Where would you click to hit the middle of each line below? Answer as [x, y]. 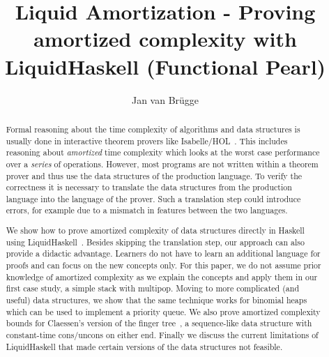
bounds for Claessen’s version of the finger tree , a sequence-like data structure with [159, 323]
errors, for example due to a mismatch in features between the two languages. [147, 210]
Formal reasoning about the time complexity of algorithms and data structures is [153, 129]
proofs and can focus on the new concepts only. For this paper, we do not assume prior [163, 265]
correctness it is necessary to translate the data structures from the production [149, 187]
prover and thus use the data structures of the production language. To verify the [154, 175]
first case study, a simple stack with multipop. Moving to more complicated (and [152, 288]
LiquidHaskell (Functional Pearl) [165, 66]
